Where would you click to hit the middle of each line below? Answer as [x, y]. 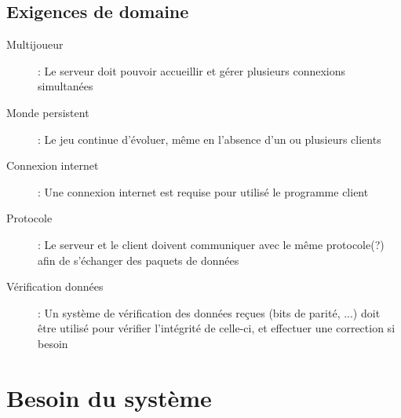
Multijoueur [35, 44]
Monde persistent [48, 112]
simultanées [66, 86]
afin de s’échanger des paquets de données [139, 260]
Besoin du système [109, 397]
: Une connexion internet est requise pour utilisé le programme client [203, 191]
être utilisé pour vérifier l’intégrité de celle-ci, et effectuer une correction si [217, 328]
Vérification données [55, 286]
